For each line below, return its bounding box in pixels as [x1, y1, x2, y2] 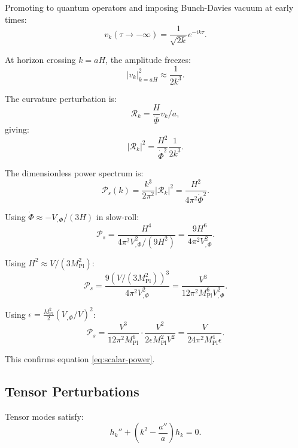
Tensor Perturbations [5, 381, 139, 400]
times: [5, 13, 27, 25]
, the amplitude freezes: [105, 53, 191, 65]
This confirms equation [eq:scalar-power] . [5, 352, 155, 365]
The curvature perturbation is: [5, 92, 117, 104]
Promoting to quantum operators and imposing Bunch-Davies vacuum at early [5, 1, 294, 13]
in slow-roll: [96, 210, 139, 223]
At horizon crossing [5, 53, 76, 65]
